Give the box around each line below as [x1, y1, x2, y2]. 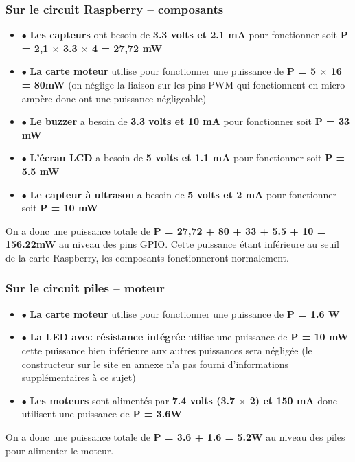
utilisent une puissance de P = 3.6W [21, 406, 182, 421]
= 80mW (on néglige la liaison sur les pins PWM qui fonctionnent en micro [21, 78, 345, 91]
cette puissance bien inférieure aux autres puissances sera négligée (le [21, 343, 312, 357]
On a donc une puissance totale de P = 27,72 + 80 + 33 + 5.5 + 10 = [5, 223, 326, 238]
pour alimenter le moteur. [5, 443, 114, 457]
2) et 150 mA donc [249, 393, 337, 407]
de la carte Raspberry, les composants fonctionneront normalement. [5, 250, 289, 264]
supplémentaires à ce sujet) [21, 370, 136, 384]
